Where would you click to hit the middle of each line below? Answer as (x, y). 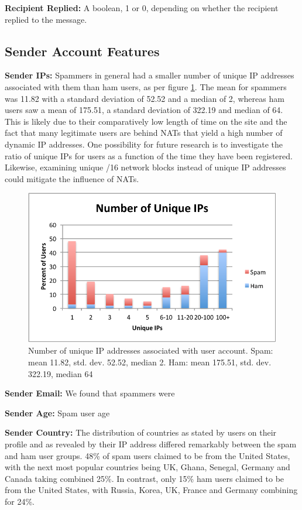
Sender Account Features (82, 51)
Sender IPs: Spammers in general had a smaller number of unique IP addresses (150, 75)
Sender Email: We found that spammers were (90, 393)
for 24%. (20, 501)
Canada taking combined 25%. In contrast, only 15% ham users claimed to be (145, 478)
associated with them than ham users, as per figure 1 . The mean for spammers (146, 86)
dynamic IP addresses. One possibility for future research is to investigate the (144, 144)
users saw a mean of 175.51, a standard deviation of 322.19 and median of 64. (144, 110)
